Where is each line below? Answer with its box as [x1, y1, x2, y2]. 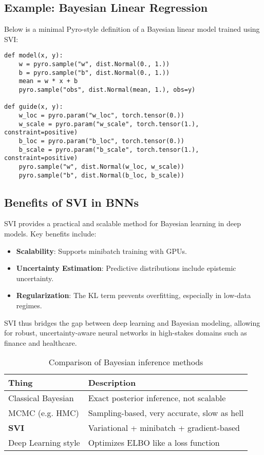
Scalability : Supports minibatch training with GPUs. [16, 245, 187, 256]
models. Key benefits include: [4, 228, 97, 239]
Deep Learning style [8, 437, 80, 449]
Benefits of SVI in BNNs [4, 194, 139, 210]
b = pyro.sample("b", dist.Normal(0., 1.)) [18, 69, 170, 76]
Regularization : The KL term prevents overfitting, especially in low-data [16, 290, 251, 301]
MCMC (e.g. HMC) [8, 407, 79, 419]
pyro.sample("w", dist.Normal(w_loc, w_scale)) [18, 163, 184, 170]
